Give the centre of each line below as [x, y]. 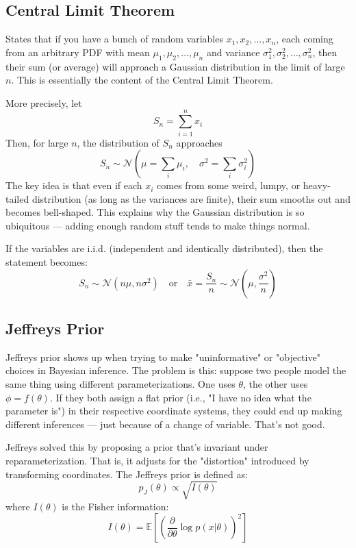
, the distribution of [118, 142]
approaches [199, 142]
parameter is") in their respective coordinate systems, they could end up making [174, 411]
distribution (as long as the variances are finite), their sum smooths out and [191, 198]
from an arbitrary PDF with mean [78, 52]
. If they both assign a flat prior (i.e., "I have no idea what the [180, 397]
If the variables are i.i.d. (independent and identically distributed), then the [164, 248]
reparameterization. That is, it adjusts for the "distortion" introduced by [157, 461]
